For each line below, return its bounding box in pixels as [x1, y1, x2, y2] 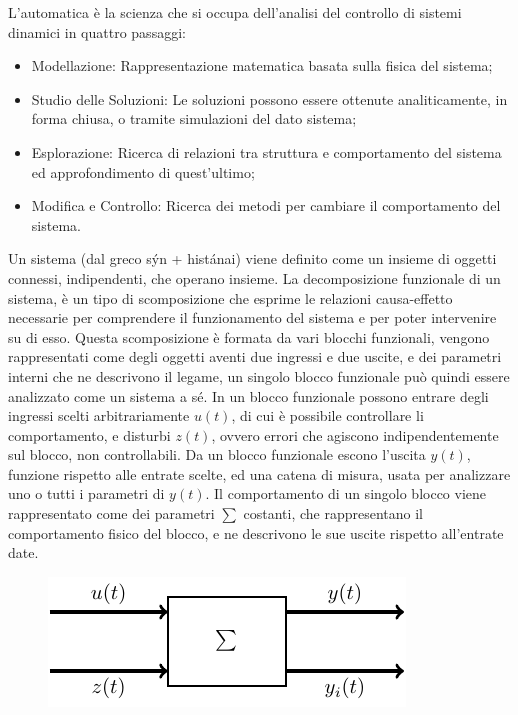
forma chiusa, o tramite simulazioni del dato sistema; [31, 108, 357, 129]
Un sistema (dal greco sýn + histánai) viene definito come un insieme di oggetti [8, 248, 497, 269]
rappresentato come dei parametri [8, 503, 215, 524]
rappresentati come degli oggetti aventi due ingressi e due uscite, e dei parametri [8, 346, 502, 367]
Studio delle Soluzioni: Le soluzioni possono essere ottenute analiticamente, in [31, 88, 508, 109]
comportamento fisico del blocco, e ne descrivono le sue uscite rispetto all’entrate [8, 522, 504, 543]
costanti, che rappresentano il [243, 503, 424, 524]
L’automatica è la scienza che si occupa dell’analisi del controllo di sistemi [8, 2, 462, 22]
